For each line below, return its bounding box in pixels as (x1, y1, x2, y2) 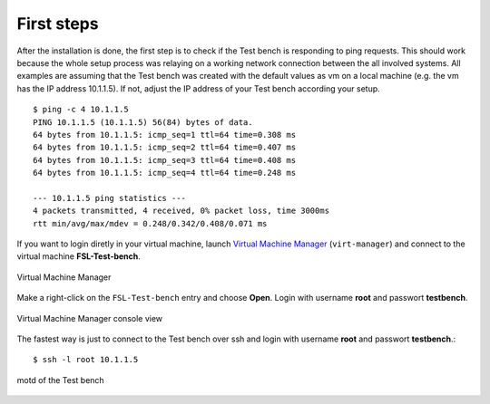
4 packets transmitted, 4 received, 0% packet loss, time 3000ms (33, 206, 330, 216)
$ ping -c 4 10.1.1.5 (33, 104, 129, 115)
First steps (16, 14, 99, 34)
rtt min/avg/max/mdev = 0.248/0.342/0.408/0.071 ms (33, 218, 268, 228)
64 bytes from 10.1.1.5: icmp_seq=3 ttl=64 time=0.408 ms (33, 155, 297, 165)
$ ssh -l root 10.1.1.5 (33, 354, 139, 365)
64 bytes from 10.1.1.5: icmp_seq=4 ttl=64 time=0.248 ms (33, 168, 297, 178)
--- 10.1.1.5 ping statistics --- (33, 193, 186, 203)
